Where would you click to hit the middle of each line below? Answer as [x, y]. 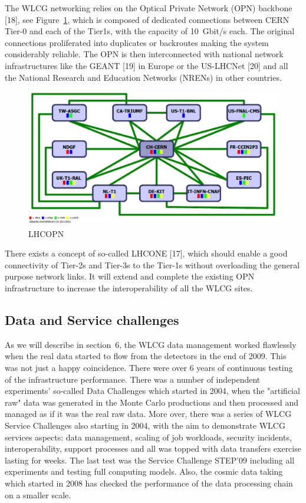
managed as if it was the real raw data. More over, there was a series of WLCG [148, 414]
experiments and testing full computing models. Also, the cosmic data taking [144, 471]
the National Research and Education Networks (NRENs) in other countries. [143, 77]
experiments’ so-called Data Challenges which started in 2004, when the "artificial [152, 391]
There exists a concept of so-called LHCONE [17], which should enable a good [146, 253]
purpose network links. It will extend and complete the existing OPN [130, 276]
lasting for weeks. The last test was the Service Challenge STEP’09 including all [150, 460]
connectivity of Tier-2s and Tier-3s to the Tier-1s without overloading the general [152, 264]
